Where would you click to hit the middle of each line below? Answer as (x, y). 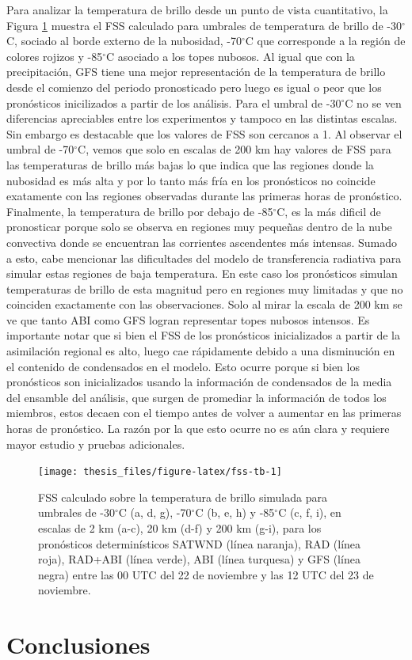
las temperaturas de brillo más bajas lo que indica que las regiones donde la (190, 164)
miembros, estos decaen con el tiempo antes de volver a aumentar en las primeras (204, 413)
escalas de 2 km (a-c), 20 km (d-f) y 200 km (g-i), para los (180, 528)
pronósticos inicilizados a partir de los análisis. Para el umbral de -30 (174, 102)
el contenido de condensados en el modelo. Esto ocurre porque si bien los (183, 366)
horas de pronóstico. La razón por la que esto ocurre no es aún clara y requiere (198, 429)
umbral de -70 (40, 149)
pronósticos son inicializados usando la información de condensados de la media (199, 382)
